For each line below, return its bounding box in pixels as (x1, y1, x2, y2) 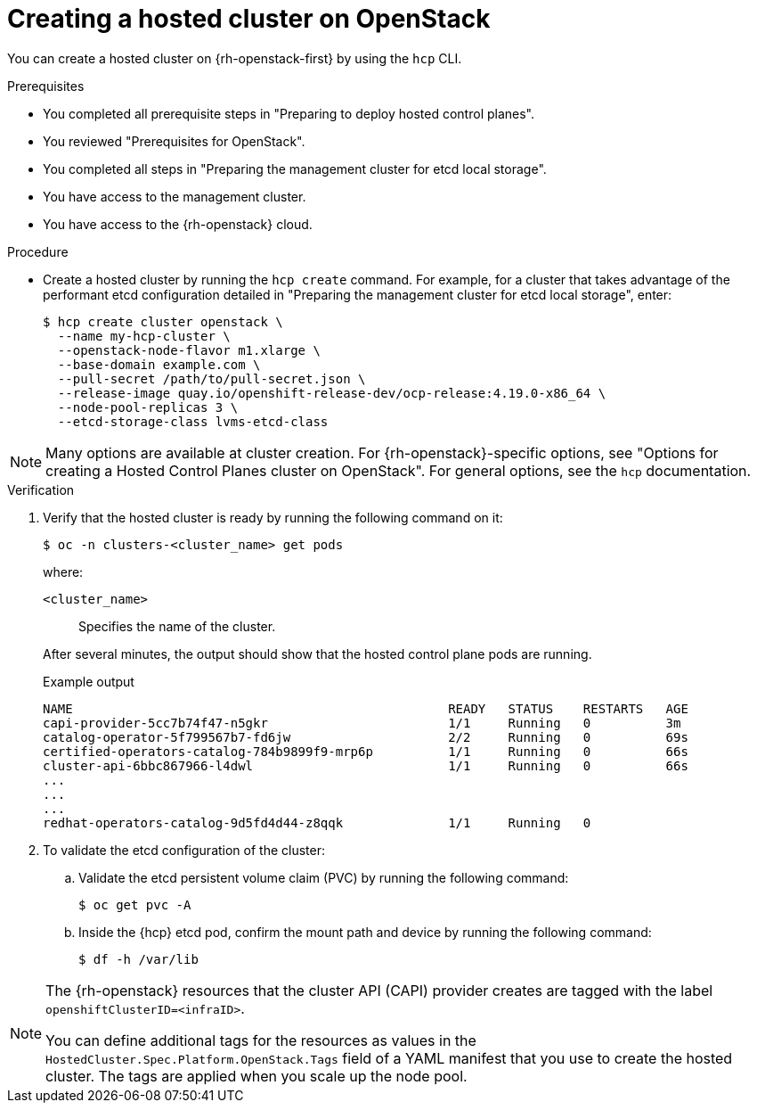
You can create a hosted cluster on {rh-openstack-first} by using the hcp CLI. (7, 50, 462, 66)
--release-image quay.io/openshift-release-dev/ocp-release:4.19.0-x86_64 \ (57, 385, 606, 400)
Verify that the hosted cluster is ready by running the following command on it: (43, 509, 503, 525)
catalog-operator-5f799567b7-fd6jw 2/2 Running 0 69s (43, 729, 688, 744)
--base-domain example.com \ (57, 357, 261, 372)
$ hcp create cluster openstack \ (43, 314, 283, 329)
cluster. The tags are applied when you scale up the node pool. (45, 1066, 468, 1085)
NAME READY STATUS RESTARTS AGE (43, 701, 688, 716)
